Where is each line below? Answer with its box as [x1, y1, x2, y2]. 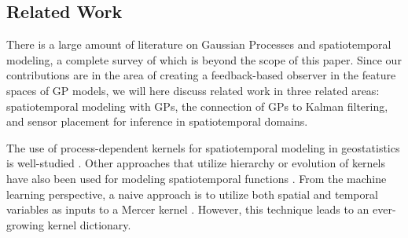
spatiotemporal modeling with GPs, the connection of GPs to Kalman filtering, [6, 97, 388, 114]
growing [6, 216, 44, 233]
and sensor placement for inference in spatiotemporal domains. [6, 113, 308, 130]
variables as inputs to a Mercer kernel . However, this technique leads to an [6, 201, 369, 218]
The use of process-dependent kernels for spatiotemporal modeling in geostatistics [6, 139, 400, 156]
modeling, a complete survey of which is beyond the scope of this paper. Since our [6, 51, 402, 68]
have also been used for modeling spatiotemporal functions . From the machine [6, 170, 387, 186]
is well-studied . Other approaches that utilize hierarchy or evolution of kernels [6, 155, 386, 171]
